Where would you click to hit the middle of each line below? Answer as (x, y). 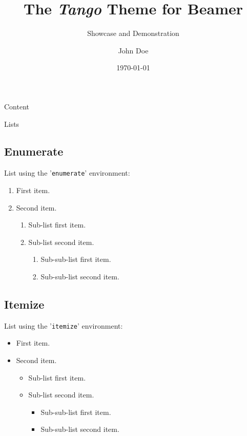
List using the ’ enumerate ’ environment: (67, 173)
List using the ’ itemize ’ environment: (64, 325)
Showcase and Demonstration (133, 33)
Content (17, 106)
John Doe (133, 50)
